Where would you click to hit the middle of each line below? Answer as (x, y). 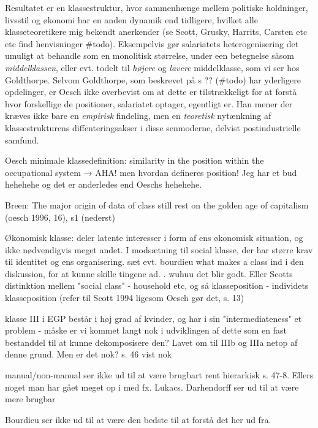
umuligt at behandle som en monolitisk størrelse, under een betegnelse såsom (150, 55)
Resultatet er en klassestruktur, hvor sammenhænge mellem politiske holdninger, (157, 7)
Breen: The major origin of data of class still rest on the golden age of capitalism (157, 204)
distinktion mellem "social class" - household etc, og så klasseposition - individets (157, 285)
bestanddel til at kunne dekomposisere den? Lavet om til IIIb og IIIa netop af (151, 342)
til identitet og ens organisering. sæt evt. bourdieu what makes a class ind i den (154, 262)
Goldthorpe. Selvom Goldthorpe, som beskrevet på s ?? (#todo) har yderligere (153, 79)
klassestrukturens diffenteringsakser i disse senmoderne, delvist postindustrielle (153, 127)
